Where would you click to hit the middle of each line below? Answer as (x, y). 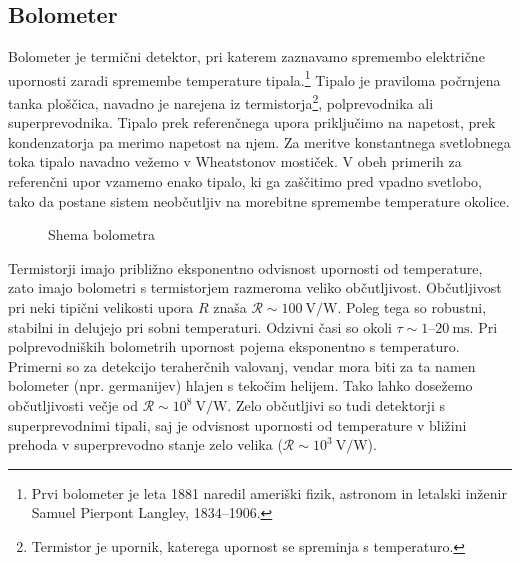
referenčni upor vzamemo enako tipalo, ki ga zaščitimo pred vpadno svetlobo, (245, 181)
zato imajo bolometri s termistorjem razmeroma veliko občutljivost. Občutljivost (255, 287)
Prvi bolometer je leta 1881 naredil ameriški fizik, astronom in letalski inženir (269, 492)
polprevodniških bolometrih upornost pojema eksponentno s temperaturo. (234, 346)
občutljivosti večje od (73, 405)
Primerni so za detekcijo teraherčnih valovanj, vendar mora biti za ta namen (242, 365)
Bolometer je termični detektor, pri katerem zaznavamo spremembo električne (246, 56)
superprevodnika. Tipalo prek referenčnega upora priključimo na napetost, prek (252, 122)
